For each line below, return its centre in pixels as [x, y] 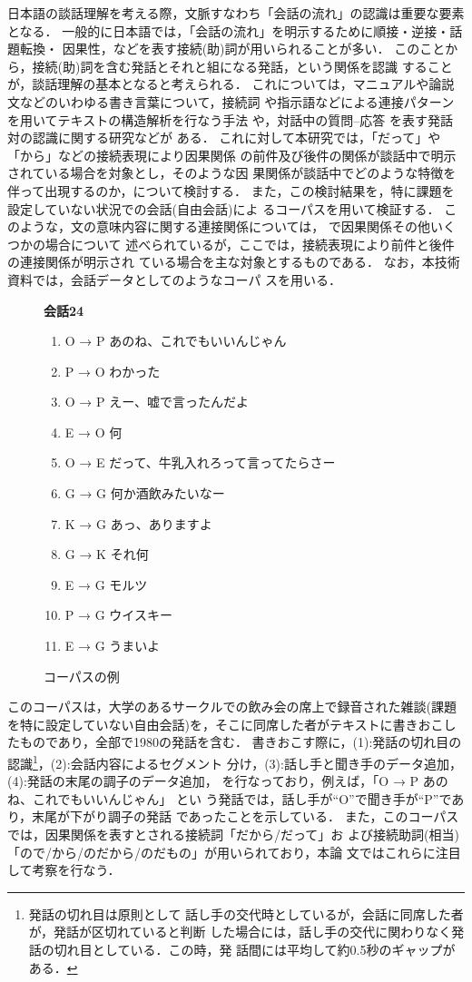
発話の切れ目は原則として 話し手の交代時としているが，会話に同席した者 [246, 913]
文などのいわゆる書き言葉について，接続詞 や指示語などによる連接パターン [231, 101]
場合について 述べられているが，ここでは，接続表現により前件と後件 [250, 244]
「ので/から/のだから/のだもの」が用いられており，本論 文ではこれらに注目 [234, 852]
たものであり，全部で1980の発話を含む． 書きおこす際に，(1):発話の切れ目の [235, 742]
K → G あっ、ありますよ [138, 523]
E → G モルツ [106, 584]
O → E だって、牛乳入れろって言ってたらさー [200, 462]
